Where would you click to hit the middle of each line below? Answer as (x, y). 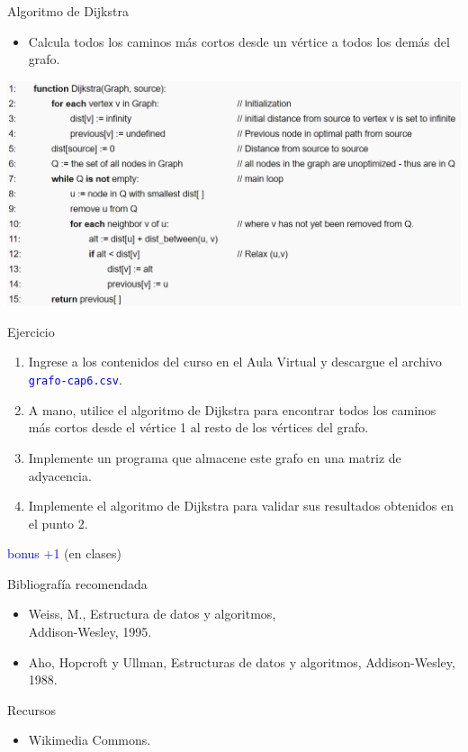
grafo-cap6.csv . (75, 380)
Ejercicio (31, 331)
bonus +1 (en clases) (64, 553)
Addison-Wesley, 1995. (90, 632)
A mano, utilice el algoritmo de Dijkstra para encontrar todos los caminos (232, 409)
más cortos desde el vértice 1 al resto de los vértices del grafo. (198, 427)
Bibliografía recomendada (77, 583)
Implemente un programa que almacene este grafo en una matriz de (215, 457)
